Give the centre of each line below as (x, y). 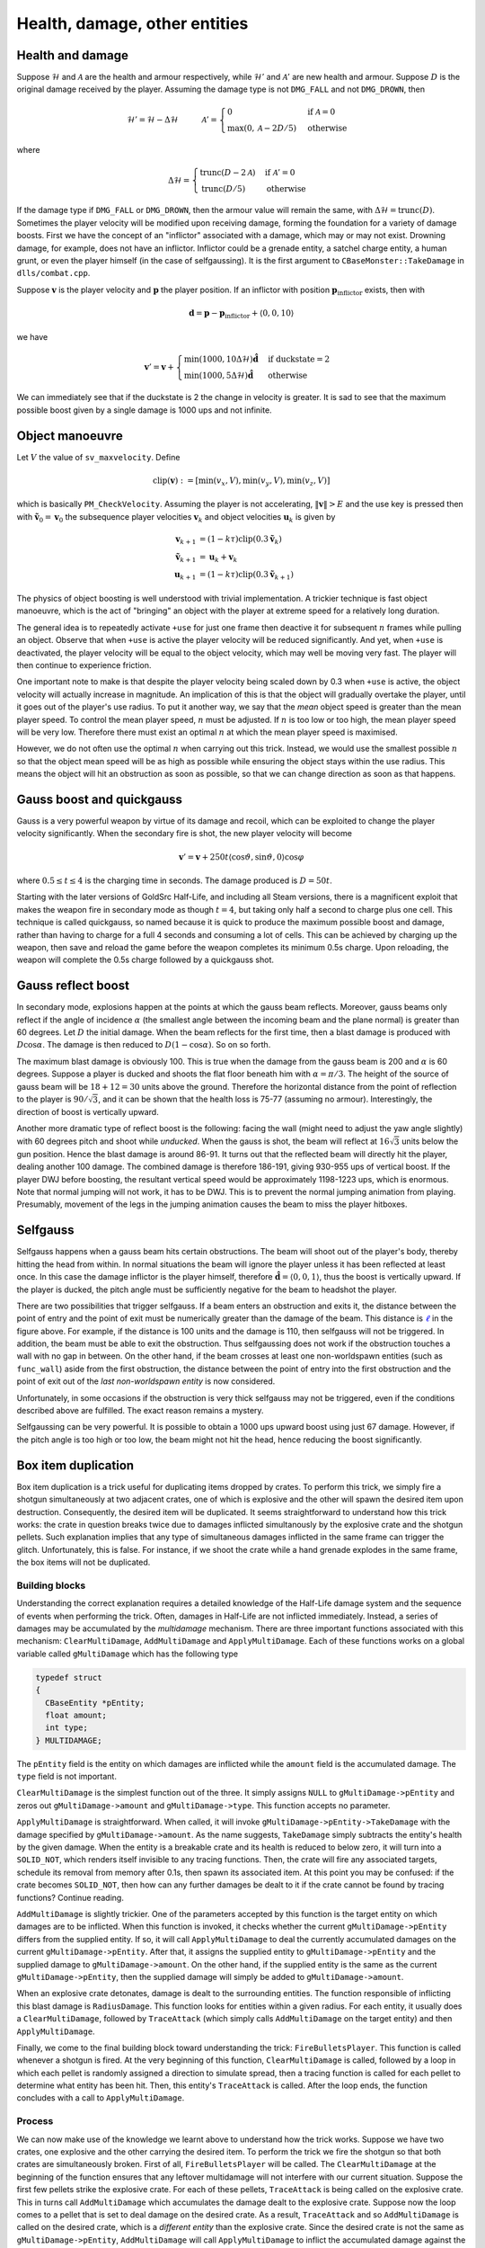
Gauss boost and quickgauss (100, 799)
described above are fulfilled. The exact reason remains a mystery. (140, 1411)
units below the (430, 1141)
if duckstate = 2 (299, 359)
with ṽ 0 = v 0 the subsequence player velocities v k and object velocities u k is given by (176, 517)
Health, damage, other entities (132, 23)
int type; (67, 1728)
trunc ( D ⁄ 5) (223, 188)
